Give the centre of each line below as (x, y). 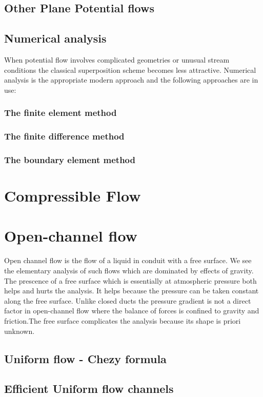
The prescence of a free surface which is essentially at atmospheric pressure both (130, 280)
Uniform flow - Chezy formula (85, 358)
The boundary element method (70, 159)
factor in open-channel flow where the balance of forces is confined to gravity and (132, 311)
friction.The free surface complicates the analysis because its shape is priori (123, 320)
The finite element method (60, 113)
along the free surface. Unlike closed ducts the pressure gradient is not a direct (128, 300)
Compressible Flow (73, 196)
